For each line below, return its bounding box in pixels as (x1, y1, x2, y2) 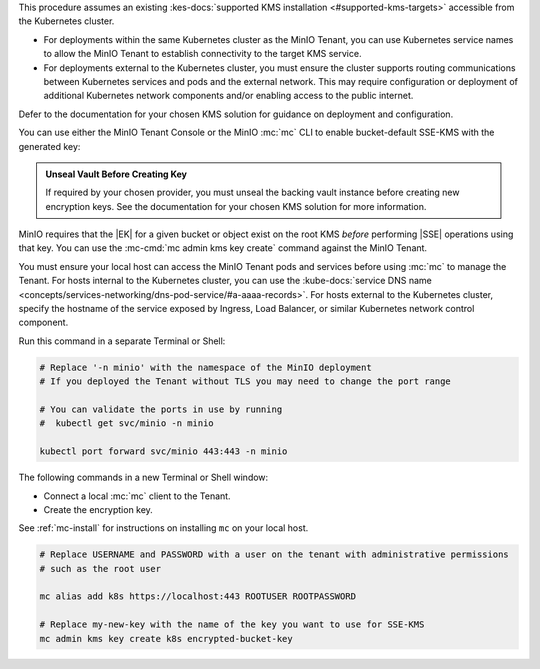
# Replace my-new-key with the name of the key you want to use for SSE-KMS (39, 619, 425, 630)
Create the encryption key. (43, 503, 154, 515)
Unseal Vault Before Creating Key (45, 168, 188, 180)
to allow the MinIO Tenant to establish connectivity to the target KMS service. (43, 48, 362, 60)
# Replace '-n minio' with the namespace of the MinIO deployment (39, 361, 372, 373)
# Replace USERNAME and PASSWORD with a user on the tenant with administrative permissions (39, 549, 509, 560)
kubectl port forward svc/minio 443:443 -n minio (39, 446, 288, 457)
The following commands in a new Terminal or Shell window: (18, 471, 269, 484)
